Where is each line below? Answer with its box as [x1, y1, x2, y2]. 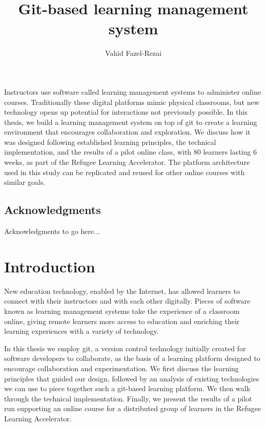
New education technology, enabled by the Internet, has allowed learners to [4, 285, 240, 296]
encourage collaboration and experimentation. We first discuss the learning [4, 362, 239, 373]
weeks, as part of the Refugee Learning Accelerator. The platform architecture [4, 157, 250, 167]
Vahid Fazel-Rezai [105, 48, 162, 58]
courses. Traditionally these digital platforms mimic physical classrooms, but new [4, 96, 259, 107]
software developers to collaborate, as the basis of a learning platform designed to [4, 353, 260, 364]
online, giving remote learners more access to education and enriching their [4, 315, 240, 326]
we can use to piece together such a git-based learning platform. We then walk [4, 383, 250, 394]
